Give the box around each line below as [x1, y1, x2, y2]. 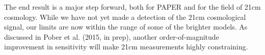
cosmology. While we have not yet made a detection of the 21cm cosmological [4, 11, 246, 22]
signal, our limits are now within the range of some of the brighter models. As [4, 21, 248, 32]
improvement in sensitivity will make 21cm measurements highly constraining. [4, 41, 248, 52]
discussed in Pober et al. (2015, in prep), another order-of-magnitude [4, 31, 219, 42]
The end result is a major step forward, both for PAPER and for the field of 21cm [4, 2, 261, 12]
